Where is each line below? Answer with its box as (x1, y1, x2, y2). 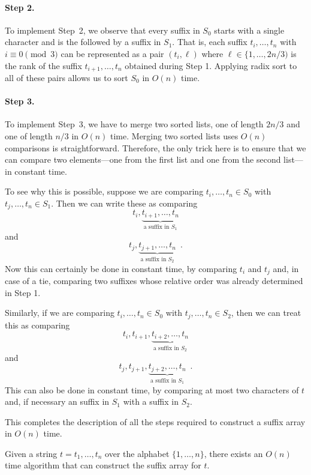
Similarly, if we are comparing (5, 306, 114, 319)
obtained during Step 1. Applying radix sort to (125, 59, 297, 71)
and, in (273, 262, 299, 274)
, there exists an (204, 447, 263, 459)
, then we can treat (231, 306, 301, 319)
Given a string (5, 447, 58, 459)
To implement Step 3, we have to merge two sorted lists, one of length (5, 118, 264, 130)
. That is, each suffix (172, 35, 247, 48)
